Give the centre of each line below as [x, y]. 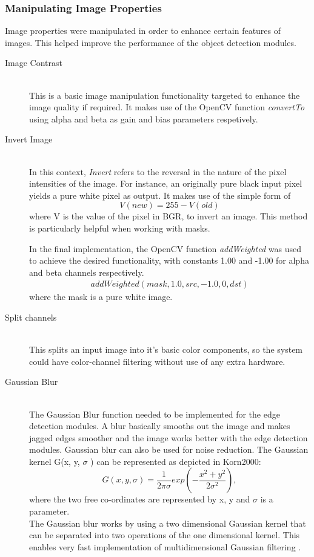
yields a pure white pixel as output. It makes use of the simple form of [160, 195]
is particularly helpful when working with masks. [120, 228]
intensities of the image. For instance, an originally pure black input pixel [166, 183]
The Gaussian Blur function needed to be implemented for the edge [155, 414]
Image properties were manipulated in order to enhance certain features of [143, 31]
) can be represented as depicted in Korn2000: [176, 461]
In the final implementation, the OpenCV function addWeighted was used [165, 248]
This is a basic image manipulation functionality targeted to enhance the [165, 95]
